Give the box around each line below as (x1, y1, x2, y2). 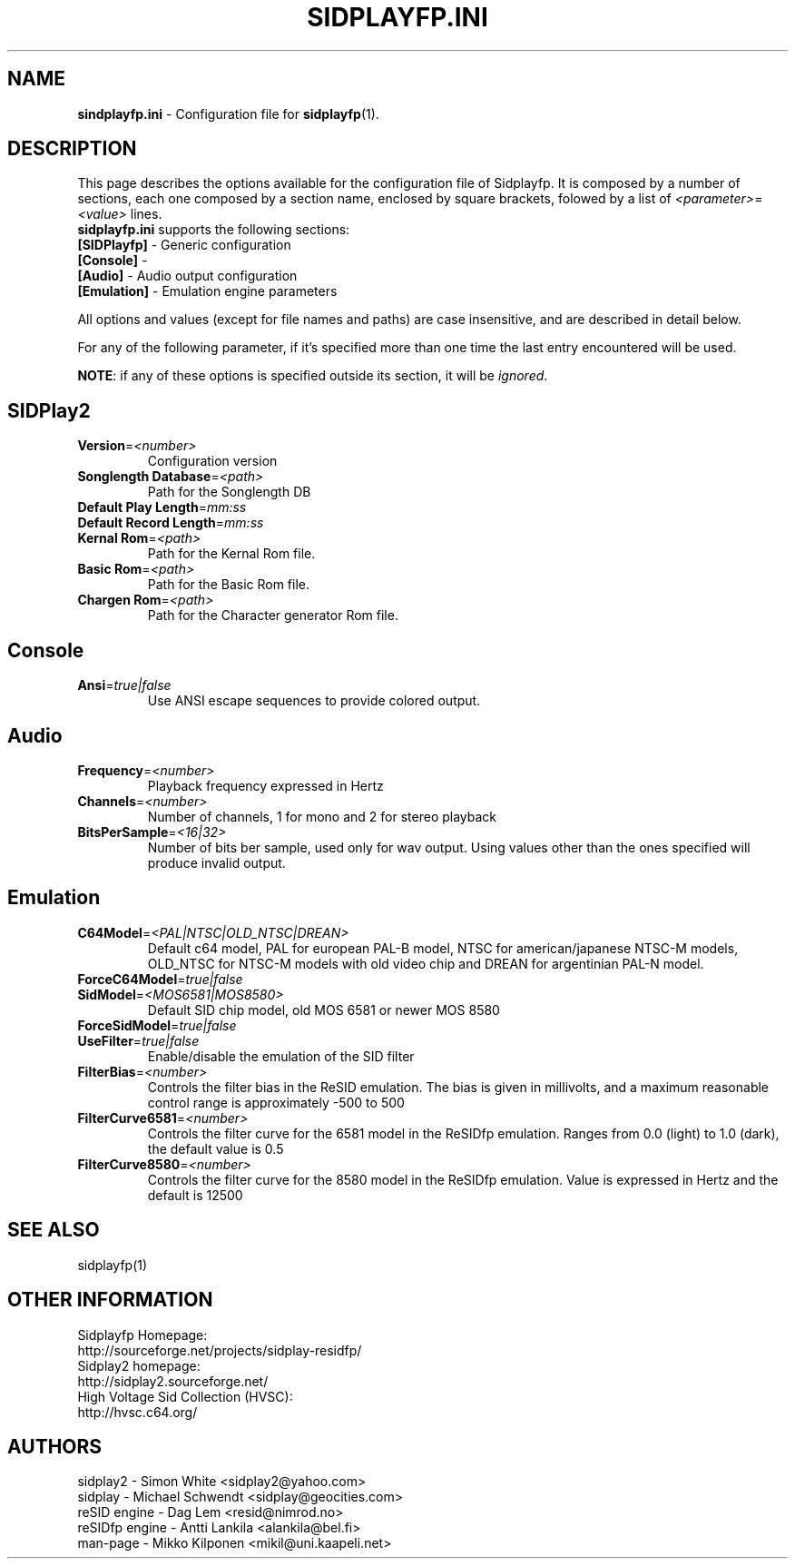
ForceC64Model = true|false (77, 970, 243, 987)
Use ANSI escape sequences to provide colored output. (147, 693, 481, 709)
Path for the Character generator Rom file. (147, 607, 398, 624)
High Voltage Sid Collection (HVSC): (77, 1388, 293, 1404)
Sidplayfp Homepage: (77, 1326, 208, 1343)
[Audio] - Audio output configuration (77, 268, 298, 284)
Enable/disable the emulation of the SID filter (147, 1048, 415, 1064)
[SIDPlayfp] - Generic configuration (77, 237, 291, 253)
